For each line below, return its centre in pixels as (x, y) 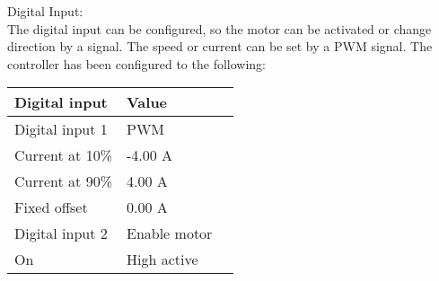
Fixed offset (51, 207)
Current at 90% (63, 181)
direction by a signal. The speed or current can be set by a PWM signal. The (220, 46)
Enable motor (169, 233)
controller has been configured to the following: (136, 63)
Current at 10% (63, 155)
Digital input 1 (61, 129)
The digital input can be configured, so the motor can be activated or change (219, 28)
